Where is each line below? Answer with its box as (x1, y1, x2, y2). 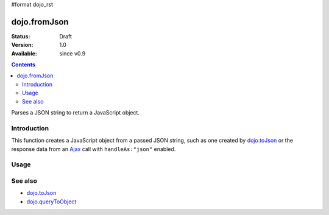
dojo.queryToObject (26, 198, 77, 205)
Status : (11, 32, 30, 40)
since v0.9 (59, 49, 86, 57)
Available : (11, 49, 38, 57)
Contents (11, 61, 36, 68)
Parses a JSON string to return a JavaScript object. (11, 109, 140, 116)
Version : (11, 41, 34, 49)
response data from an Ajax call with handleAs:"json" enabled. (11, 145, 176, 152)
